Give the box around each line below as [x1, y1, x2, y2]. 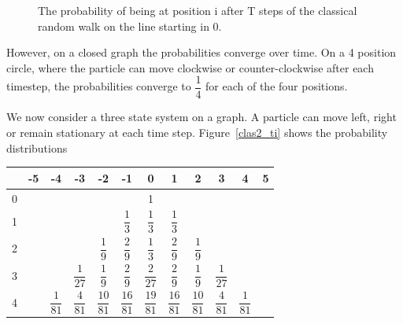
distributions [6, 139, 68, 156]
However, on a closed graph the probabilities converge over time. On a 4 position [6, 44, 397, 61]
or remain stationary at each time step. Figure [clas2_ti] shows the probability [6, 124, 388, 141]
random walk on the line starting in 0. [38, 17, 222, 34]
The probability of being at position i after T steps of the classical [38, 2, 357, 18]
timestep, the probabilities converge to [6, 78, 191, 94]
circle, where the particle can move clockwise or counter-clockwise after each [6, 59, 374, 75]
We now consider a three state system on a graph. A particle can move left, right [6, 109, 397, 125]
